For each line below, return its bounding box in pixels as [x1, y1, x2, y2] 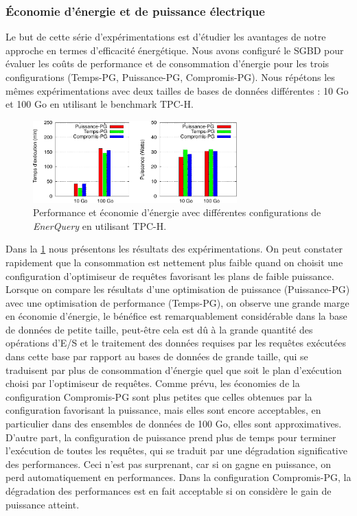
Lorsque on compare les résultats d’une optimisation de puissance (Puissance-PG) [5, 282, 350, 296]
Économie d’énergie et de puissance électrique [5, 2, 265, 19]
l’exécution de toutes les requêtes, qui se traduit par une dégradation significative [5, 443, 347, 458]
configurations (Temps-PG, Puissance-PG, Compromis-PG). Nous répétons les [5, 70, 335, 84]
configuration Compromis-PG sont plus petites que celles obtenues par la [5, 389, 312, 403]
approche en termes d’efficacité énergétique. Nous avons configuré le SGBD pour [5, 43, 344, 57]
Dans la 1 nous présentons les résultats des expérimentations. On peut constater [5, 242, 343, 256]
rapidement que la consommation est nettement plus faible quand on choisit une [5, 255, 343, 269]
